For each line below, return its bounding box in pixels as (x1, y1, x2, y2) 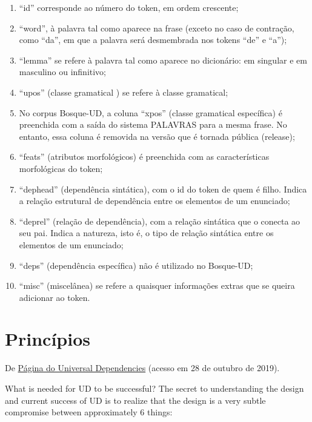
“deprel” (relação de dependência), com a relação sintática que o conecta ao (19, 214, 300, 227)
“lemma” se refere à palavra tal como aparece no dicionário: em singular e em (19, 53, 307, 66)
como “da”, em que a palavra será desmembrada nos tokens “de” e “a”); (19, 33, 287, 46)
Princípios (5, 326, 90, 351)
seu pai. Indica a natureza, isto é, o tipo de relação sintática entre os (19, 226, 274, 239)
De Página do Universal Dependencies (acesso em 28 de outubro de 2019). (5, 361, 280, 374)
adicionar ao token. (19, 291, 90, 303)
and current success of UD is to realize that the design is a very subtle (5, 394, 266, 406)
